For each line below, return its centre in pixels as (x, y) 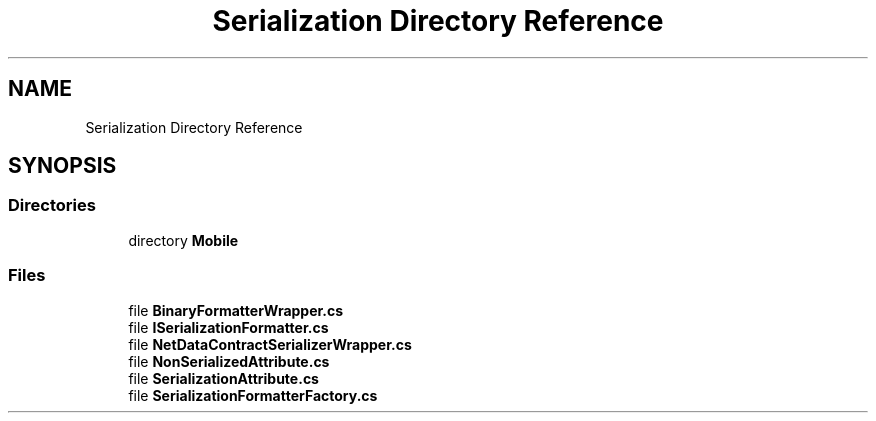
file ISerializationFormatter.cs (228, 327)
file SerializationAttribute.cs (223, 378)
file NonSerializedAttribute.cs (229, 361)
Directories (52, 205)
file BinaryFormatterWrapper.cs (236, 310)
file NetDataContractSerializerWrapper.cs (270, 344)
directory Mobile (183, 240)
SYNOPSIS (62, 166)
